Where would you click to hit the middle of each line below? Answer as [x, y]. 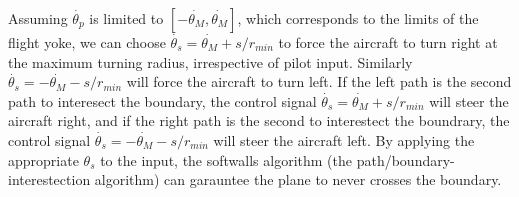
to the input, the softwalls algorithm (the [226, 159]
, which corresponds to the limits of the [358, 18]
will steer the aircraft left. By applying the [344, 139]
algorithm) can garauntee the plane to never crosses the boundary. [298, 179]
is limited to [126, 18]
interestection [49, 179]
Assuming [38, 18]
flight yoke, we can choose [87, 42]
